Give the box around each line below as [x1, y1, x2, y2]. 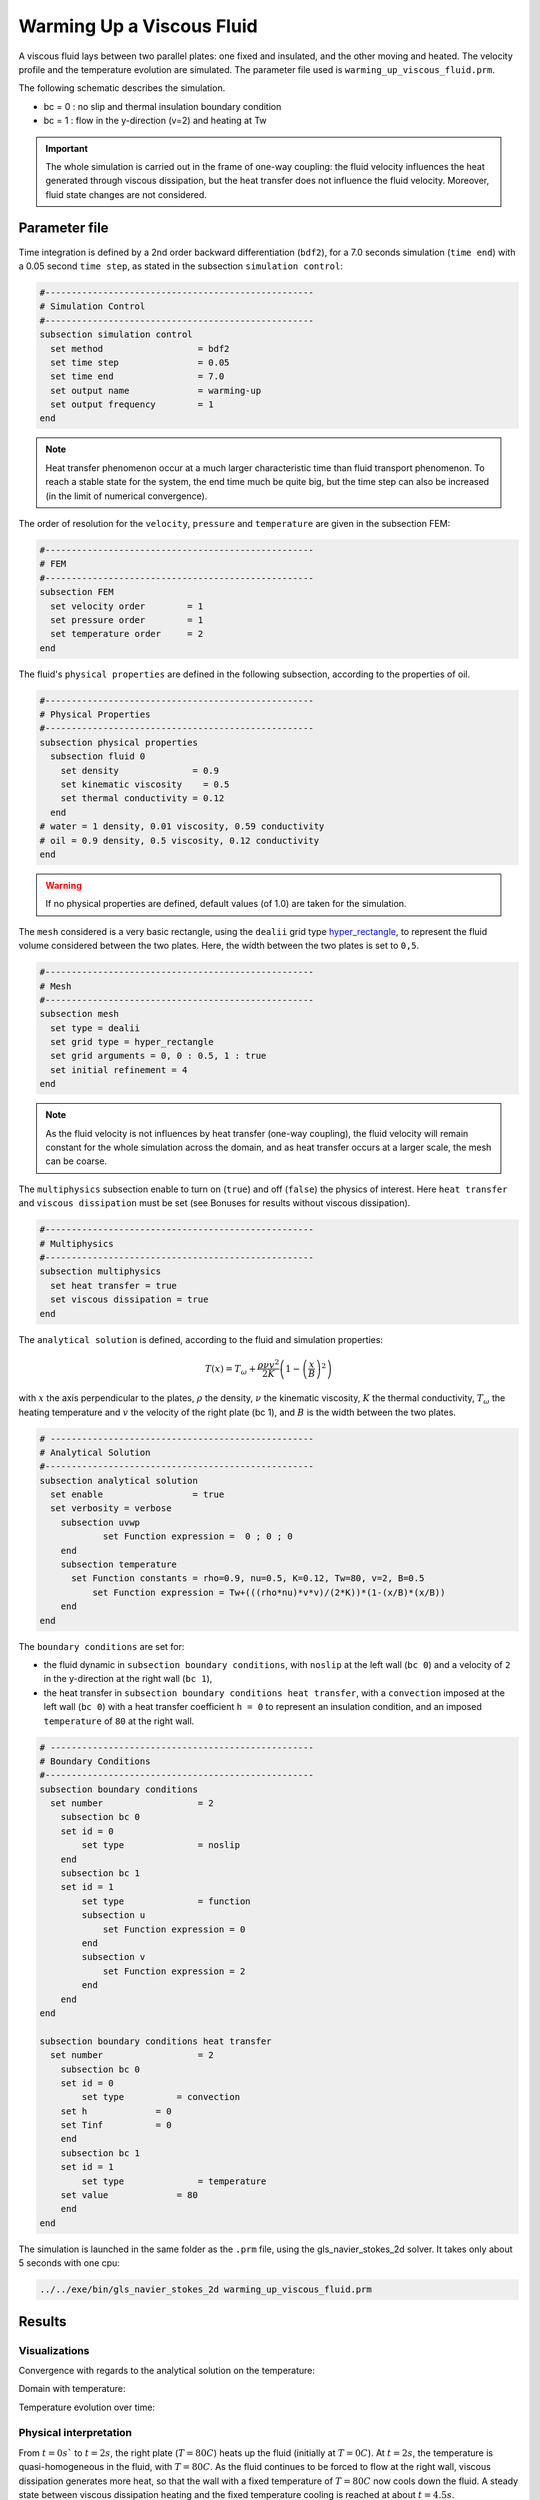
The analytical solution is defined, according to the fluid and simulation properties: [18, 1333, 384, 1345]
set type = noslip [81, 1840, 240, 1851]
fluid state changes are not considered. [45, 188, 207, 200]
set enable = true [50, 1489, 225, 1500]
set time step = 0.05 [50, 356, 230, 368]
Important [45, 142, 89, 154]
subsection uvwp [60, 1516, 140, 1528]
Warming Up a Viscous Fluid [18, 15, 259, 37]
